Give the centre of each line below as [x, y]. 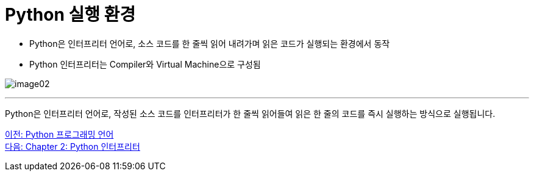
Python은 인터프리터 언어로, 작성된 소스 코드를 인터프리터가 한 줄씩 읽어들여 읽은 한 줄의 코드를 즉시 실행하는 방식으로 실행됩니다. [250, 113]
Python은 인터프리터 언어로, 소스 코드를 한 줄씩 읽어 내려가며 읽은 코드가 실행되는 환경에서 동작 [210, 43]
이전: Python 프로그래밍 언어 [59, 134]
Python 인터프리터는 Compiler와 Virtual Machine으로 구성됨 [145, 64]
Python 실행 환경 [70, 15]
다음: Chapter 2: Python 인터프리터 [73, 146]
